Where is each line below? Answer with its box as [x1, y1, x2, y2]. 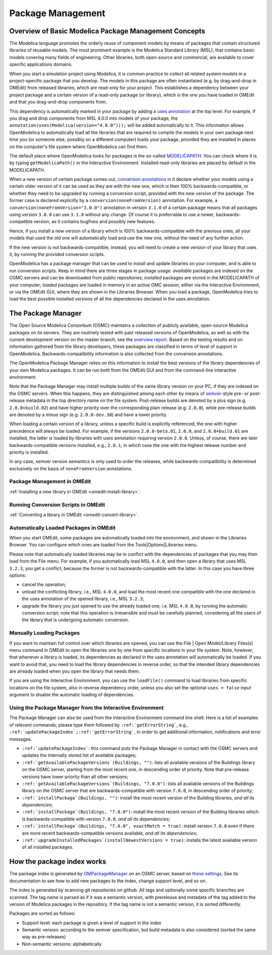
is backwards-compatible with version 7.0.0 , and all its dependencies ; [22, 816, 171, 822]
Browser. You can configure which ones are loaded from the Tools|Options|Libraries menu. [9, 542, 198, 548]
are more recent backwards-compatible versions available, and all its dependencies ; [22, 830, 197, 836]
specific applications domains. [9, 61, 73, 68]
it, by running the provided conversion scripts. [9, 252, 105, 257]
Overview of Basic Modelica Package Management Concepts [9, 27, 206, 35]
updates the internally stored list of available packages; [22, 752, 137, 759]
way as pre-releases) [22, 934, 66, 940]
